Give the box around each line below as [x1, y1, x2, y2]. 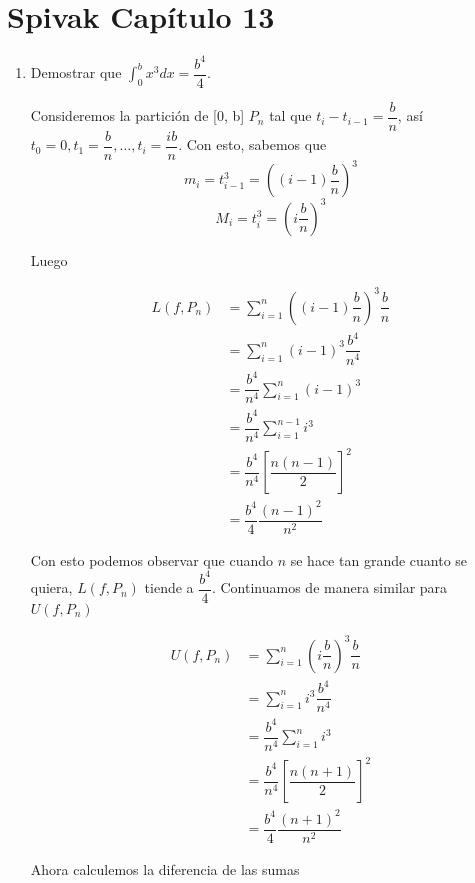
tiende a [144, 577, 194, 598]
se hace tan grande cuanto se [290, 549, 468, 570]
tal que [269, 105, 312, 126]
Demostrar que [30, 62, 122, 83]
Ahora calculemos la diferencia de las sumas [30, 858, 300, 879]
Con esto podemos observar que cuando [30, 549, 273, 570]
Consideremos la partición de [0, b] [30, 105, 245, 126]
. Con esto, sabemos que [178, 134, 327, 155]
